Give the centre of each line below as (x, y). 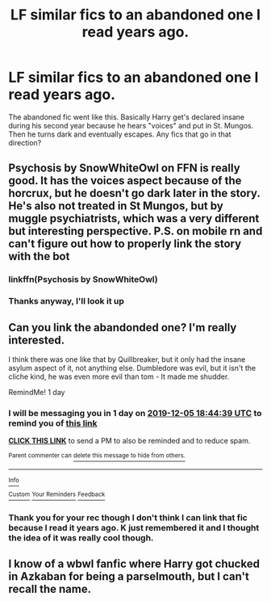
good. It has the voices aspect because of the (125, 181)
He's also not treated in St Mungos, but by (116, 206)
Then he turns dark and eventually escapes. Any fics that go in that (120, 134)
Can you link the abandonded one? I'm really (123, 328)
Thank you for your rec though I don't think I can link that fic (128, 517)
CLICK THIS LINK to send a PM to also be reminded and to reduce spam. (129, 441)
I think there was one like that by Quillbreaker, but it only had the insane (127, 359)
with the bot (39, 256)
